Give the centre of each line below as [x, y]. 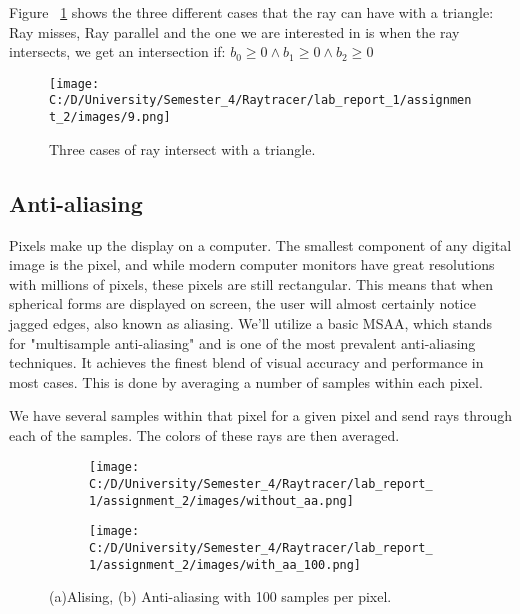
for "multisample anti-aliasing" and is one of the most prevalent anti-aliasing [242, 342]
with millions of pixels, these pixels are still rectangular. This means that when [251, 283]
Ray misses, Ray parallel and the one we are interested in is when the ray [234, 31]
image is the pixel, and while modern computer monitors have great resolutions [252, 264]
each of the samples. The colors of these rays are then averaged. [204, 434]
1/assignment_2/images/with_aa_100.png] [225, 564]
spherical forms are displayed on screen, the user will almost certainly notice [242, 303]
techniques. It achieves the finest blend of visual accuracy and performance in [246, 362]
